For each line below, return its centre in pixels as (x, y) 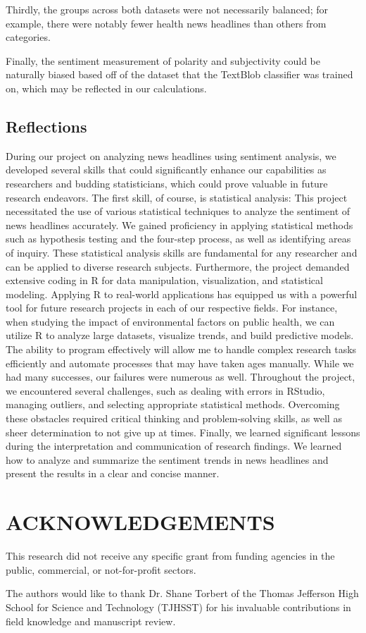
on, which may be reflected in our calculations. (106, 88)
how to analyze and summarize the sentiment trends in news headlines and (167, 459)
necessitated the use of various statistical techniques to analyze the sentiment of (178, 211)
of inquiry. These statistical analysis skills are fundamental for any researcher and (182, 252)
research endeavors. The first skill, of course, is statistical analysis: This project (177, 197)
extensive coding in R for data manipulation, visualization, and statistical (164, 280)
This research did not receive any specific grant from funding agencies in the (170, 556)
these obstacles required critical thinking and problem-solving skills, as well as (174, 418)
